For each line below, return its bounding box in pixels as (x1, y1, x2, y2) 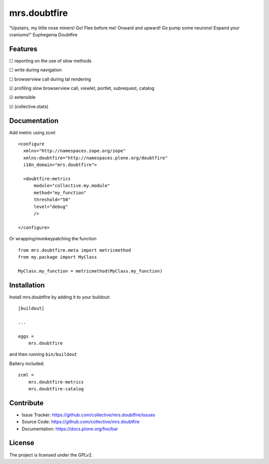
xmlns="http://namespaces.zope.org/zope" (23, 148, 126, 154)
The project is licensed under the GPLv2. (9, 452, 93, 458)
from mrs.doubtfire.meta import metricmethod (18, 247, 132, 253)
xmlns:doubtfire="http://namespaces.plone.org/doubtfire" (23, 155, 168, 161)
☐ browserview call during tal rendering (9, 76, 92, 82)
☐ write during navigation (9, 67, 62, 73)
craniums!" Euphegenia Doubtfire (9, 31, 78, 37)
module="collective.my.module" (33, 183, 111, 188)
